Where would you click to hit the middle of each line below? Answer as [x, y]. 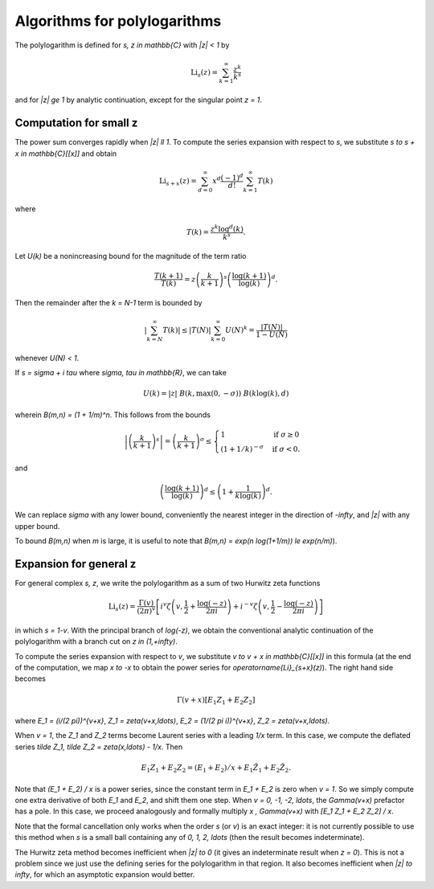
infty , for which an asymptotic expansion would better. [105, 875]
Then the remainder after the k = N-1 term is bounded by [108, 302]
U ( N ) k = [240, 330]
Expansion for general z [76, 564]
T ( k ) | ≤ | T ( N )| [186, 330]
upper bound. [37, 526]
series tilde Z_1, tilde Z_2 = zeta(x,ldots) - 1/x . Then [99, 747]
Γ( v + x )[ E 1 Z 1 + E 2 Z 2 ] [216, 701]
